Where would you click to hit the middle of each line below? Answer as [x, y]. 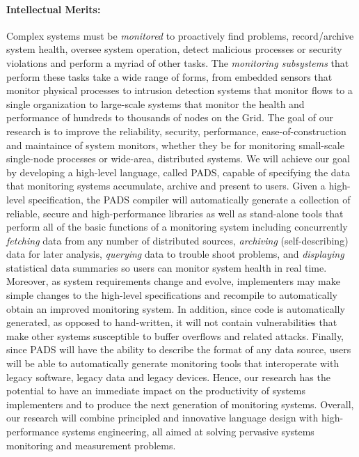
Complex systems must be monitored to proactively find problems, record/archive [180, 35]
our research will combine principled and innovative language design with [162, 418]
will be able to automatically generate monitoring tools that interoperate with [173, 363]
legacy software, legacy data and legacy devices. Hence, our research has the [168, 377]
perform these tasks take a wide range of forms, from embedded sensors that [169, 76]
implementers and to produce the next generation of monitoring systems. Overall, [180, 404]
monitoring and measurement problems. [91, 445]
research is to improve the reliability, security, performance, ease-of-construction [176, 131]
